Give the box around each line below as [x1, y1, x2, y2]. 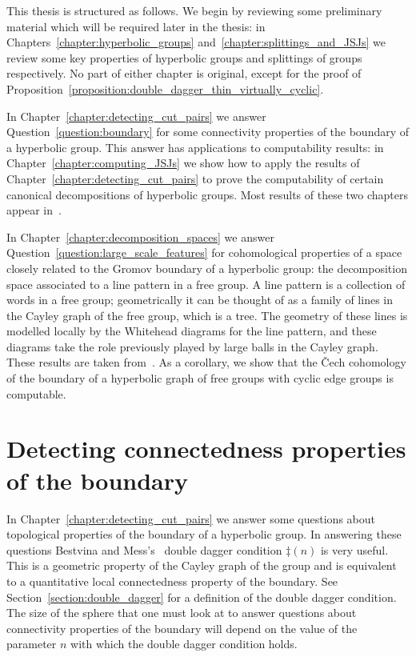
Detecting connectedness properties [6, 432, 406, 465]
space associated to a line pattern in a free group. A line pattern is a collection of [6, 275, 406, 292]
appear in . [6, 202, 62, 218]
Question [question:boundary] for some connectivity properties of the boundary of [6, 123, 410, 140]
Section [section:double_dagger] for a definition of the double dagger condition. [6, 588, 397, 605]
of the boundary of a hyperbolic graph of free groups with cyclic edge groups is [6, 370, 394, 387]
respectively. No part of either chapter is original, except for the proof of [6, 65, 362, 82]
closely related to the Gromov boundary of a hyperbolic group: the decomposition [6, 259, 407, 276]
